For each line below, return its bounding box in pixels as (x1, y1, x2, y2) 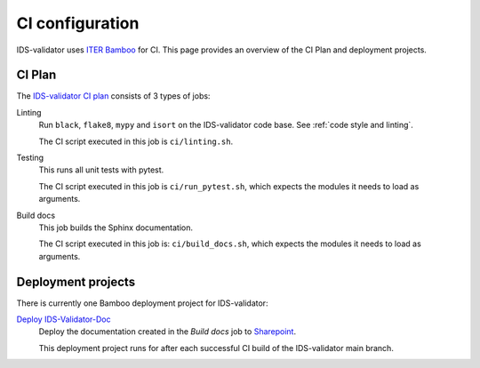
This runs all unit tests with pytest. (38, 164, 164, 175)
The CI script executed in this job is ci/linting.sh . (38, 136, 234, 147)
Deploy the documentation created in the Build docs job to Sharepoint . (38, 326, 297, 337)
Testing (16, 152, 44, 164)
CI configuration (16, 13, 140, 33)
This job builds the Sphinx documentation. (38, 222, 194, 233)
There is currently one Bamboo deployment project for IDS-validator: (16, 298, 268, 308)
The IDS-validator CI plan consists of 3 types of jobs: (16, 91, 211, 101)
